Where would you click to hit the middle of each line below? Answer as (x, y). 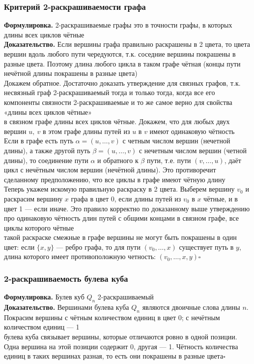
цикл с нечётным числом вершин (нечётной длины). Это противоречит (110, 170)
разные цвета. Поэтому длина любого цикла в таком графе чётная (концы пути (122, 63)
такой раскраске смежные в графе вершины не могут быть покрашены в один (120, 237)
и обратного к (118, 160)
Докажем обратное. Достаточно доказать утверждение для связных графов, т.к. (122, 83)
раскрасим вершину (33, 198)
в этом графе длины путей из (86, 131)
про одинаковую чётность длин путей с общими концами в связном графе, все (121, 218)
